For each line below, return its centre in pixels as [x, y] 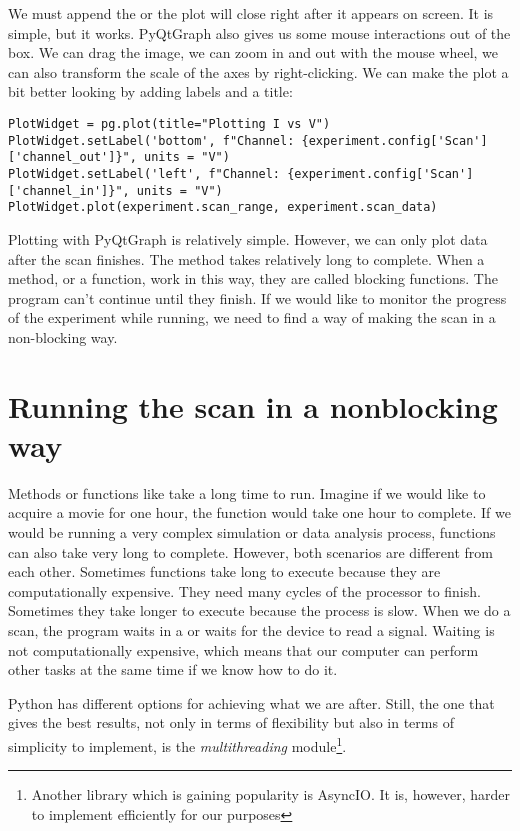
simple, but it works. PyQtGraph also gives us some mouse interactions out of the [259, 32]
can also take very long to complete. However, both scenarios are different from [250, 551]
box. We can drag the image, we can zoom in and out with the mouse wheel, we [253, 52]
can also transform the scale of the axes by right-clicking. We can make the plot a [258, 71]
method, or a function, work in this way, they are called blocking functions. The [253, 278]
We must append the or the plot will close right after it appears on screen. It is [251, 13]
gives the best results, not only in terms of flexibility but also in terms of [231, 722]
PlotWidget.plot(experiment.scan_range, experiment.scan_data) [223, 207]
